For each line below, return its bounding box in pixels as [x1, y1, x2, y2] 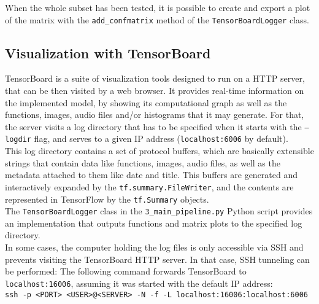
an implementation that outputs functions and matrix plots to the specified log [5, 216, 302, 229]
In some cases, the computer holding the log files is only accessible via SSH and [5, 241, 304, 254]
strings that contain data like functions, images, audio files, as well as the [5, 156, 280, 169]
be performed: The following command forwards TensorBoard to [5, 265, 247, 278]
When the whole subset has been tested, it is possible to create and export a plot [5, 1, 310, 14]
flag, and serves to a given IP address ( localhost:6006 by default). [34, 132, 288, 145]
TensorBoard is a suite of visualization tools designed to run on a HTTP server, [5, 72, 305, 85]
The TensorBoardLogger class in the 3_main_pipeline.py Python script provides [5, 205, 313, 217]
